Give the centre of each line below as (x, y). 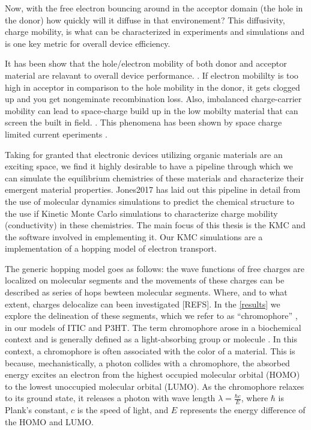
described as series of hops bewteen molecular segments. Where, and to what (146, 292)
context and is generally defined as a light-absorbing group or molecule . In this (151, 339)
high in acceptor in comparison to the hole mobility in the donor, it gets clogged (152, 87)
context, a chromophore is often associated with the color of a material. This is (150, 351)
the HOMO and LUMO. (49, 421)
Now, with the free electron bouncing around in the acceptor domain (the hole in (154, 8)
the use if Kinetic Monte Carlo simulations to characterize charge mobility (141, 213)
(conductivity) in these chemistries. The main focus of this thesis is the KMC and (155, 225)
